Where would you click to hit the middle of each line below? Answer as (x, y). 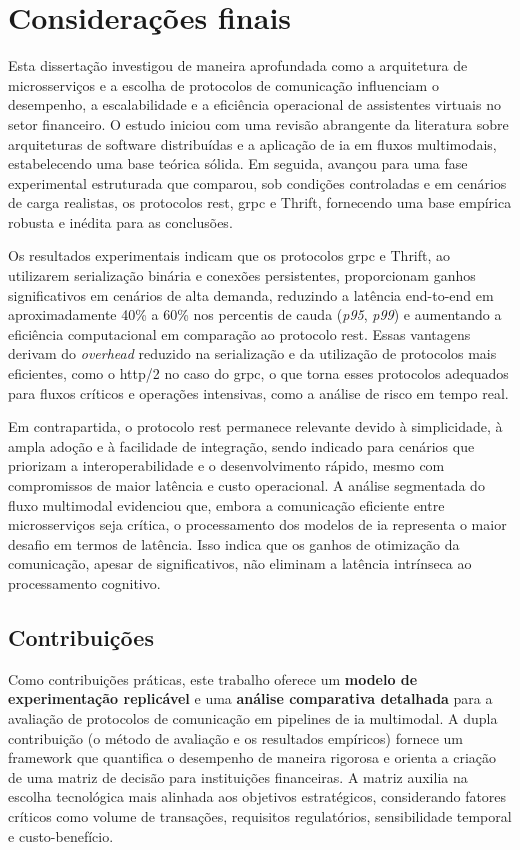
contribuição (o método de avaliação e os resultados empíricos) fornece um (236, 737)
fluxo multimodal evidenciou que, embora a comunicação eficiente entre (226, 504)
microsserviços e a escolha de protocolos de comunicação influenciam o (223, 84)
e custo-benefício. (61, 835)
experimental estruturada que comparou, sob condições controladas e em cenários (257, 182)
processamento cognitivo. (84, 582)
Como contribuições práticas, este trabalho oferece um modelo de (213, 678)
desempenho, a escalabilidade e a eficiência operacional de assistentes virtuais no (254, 104)
